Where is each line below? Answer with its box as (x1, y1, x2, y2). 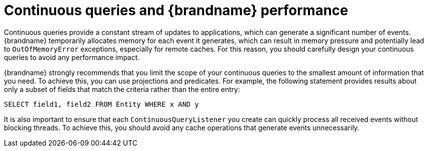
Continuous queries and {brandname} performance (4, 2, 348, 19)
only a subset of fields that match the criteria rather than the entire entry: (4, 85, 240, 93)
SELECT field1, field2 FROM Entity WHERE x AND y (4, 100, 199, 108)
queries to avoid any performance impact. (4, 53, 140, 61)
